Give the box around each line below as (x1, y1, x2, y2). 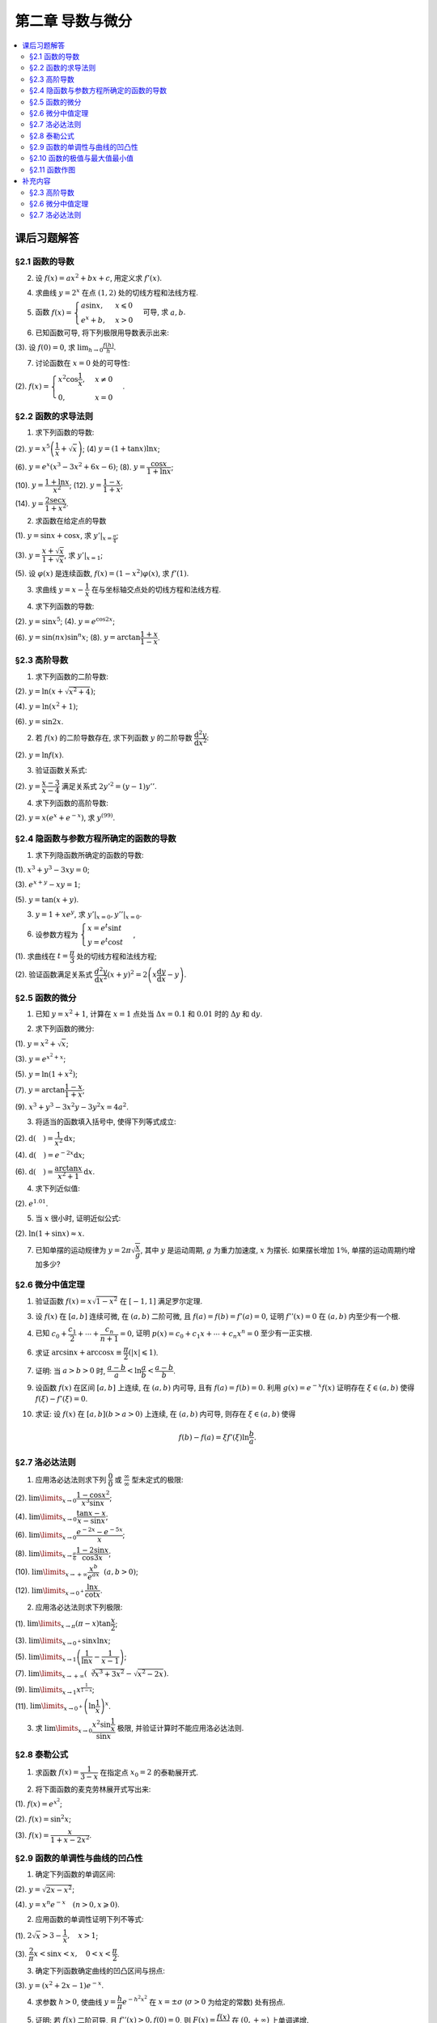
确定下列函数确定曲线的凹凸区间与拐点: (35, 1966, 166, 1975)
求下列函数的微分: (35, 1024, 95, 1033)
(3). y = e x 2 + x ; (15, 1052, 66, 1064)
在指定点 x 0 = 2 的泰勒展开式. (100, 1767, 198, 1779)
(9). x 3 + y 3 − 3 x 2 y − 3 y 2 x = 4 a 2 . (15, 1101, 129, 1112)
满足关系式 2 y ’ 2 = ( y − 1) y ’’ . (61, 780, 157, 791)
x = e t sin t (87, 922, 122, 932)
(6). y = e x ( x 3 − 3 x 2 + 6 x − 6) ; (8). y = (15, 461, 146, 472)
